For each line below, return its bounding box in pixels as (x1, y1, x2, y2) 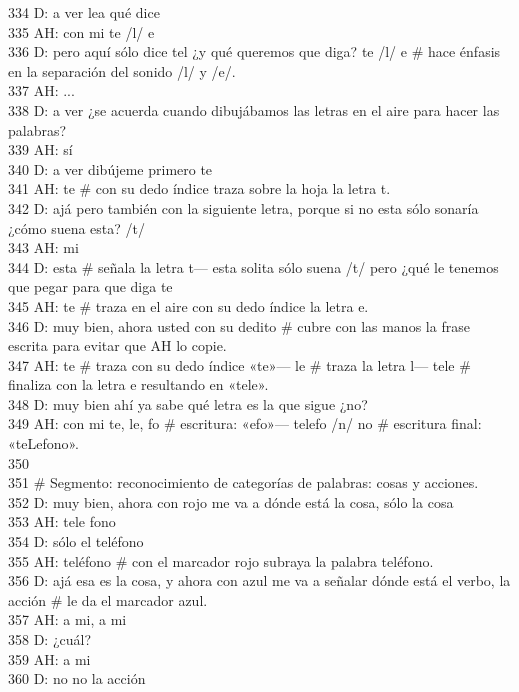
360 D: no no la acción (8, 668, 146, 689)
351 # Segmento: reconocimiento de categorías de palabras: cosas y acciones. (8, 472, 479, 493)
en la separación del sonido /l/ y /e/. (8, 60, 236, 81)
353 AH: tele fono (8, 511, 116, 532)
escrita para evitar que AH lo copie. (8, 335, 227, 356)
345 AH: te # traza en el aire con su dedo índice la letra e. (8, 295, 369, 316)
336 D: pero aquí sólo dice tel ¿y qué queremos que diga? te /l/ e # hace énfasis (8, 41, 501, 62)
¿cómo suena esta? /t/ (8, 217, 146, 238)
